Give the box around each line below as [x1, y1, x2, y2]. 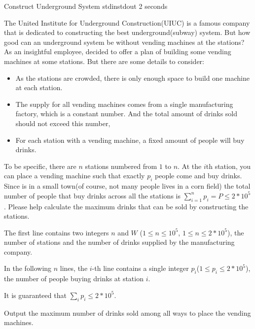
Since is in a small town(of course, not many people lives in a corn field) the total [4, 181, 251, 191]
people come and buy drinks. [155, 170, 242, 181]
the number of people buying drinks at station [4, 273, 144, 284]
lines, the [60, 263, 88, 273]
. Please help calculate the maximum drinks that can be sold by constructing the [4, 201, 249, 211]
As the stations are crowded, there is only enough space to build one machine [15, 72, 250, 83]
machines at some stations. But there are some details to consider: [4, 56, 204, 66]
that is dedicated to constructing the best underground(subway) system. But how [4, 27, 251, 37]
